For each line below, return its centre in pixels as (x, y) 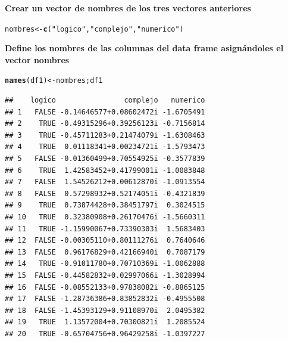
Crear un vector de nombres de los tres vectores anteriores (128, 8)
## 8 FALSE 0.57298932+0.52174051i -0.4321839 (105, 193)
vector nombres (37, 59)
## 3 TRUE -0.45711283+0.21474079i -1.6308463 (105, 135)
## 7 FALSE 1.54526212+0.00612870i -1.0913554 (105, 182)
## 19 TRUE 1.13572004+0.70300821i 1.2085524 (105, 322)
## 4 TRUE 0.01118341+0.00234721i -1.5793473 (105, 147)
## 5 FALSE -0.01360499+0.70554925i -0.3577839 (105, 159)
